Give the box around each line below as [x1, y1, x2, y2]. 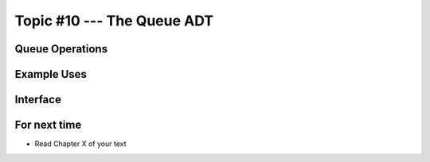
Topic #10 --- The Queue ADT [14, 12, 214, 29]
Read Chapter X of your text [34, 139, 127, 148]
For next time [14, 118, 82, 132]
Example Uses [14, 67, 88, 81]
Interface [14, 93, 61, 106]
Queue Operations [14, 42, 107, 56]
